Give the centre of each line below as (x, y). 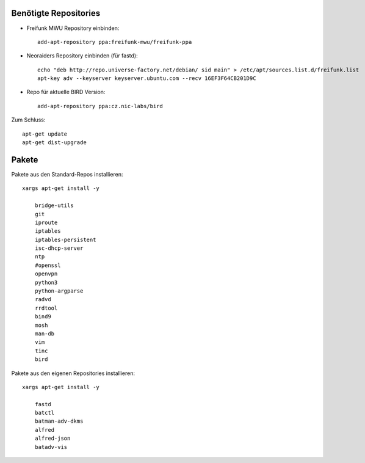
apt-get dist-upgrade (54, 143)
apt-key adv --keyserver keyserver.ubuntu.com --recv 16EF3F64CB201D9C (147, 78)
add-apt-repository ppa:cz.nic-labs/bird (100, 106)
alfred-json (52, 439)
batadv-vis (51, 447)
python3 (46, 282)
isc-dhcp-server (59, 248)
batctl (45, 413)
